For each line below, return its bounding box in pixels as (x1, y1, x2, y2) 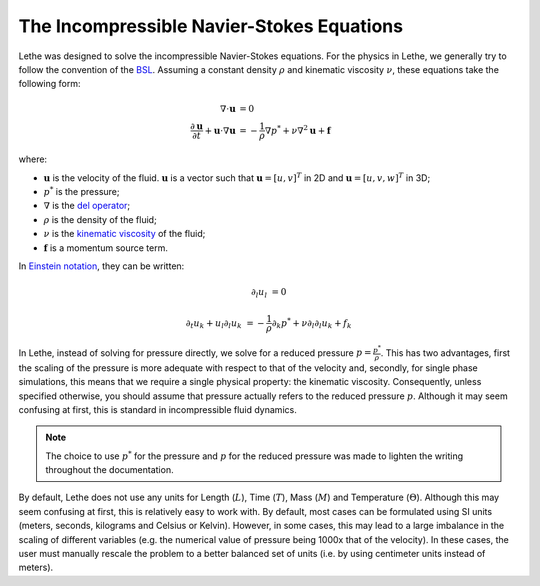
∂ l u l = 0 (250, 286, 287, 300)
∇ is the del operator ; (43, 200, 131, 212)
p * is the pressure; (43, 185, 120, 198)
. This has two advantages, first (380, 346, 510, 359)
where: (18, 153, 48, 165)
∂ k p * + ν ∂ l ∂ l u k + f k (271, 315, 352, 331)
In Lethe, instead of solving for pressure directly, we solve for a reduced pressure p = (18, 346, 372, 359)
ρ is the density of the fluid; (43, 213, 157, 225)
